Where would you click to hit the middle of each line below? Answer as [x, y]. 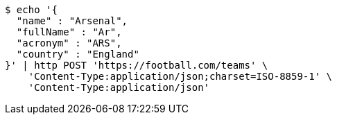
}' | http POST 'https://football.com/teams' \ [137, 65]
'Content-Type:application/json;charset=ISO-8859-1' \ [180, 76]
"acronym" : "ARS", [69, 43]
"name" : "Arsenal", [72, 21]
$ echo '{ [31, 10]
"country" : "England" [78, 54]
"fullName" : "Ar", [69, 32]
